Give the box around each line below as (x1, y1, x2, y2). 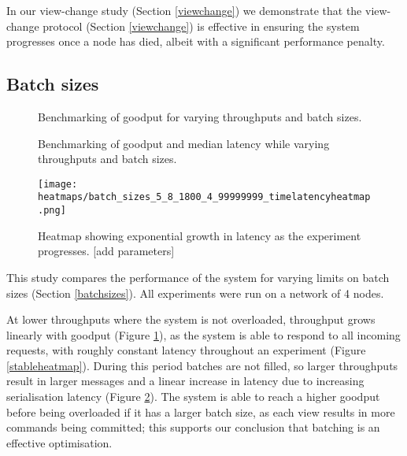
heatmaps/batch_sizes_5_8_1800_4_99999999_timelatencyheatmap (38, 191, 371, 203)
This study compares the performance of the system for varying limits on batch (6, 269, 390, 285)
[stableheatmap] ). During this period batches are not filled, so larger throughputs (6, 357, 398, 373)
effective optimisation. (6, 434, 113, 450)
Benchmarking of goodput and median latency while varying (38, 135, 330, 151)
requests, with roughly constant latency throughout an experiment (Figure (6, 342, 366, 358)
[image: (38, 178, 78, 190)
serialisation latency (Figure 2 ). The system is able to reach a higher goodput (6, 388, 380, 405)
